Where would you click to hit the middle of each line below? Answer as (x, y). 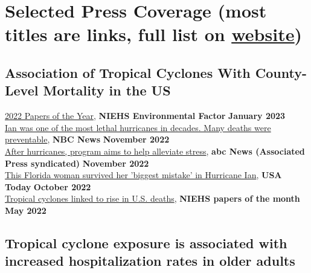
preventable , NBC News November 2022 (87, 139)
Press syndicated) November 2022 (77, 163)
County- (281, 72)
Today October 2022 (48, 186)
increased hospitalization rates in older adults (150, 261)
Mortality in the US (107, 90)
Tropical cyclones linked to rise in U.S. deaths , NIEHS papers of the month (152, 198)
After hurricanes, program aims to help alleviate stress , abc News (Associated (155, 151)
